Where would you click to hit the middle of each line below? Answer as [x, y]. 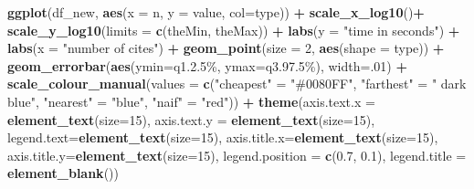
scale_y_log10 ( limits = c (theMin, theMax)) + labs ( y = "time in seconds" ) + [234, 30]
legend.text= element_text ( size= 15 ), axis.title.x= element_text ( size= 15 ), [223, 137]
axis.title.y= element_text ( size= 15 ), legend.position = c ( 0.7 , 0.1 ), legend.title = [237, 155]
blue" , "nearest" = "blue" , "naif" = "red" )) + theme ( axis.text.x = [191, 101]
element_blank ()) [63, 173]
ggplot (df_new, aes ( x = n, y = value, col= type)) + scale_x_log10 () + [216, 12]
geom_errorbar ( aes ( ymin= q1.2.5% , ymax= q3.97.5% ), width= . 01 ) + [207, 65]
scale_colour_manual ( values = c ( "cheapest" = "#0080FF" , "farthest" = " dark [237, 84]
